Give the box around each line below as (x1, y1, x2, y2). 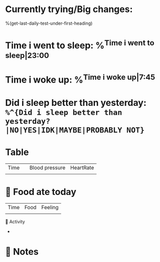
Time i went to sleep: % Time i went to (5, 38, 154, 51)
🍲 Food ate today (5, 186, 77, 198)
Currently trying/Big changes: (5, 4, 133, 15)
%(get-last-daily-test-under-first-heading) (5, 20, 93, 26)
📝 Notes (5, 246, 39, 257)
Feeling (41, 204, 59, 211)
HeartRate (70, 164, 94, 171)
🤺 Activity (5, 219, 25, 225)
